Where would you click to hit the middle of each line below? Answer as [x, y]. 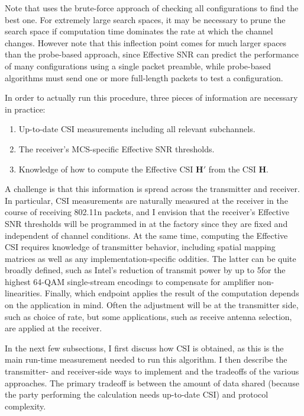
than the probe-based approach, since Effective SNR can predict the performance [152, 54]
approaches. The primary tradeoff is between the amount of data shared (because [152, 383]
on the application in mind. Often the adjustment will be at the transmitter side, [152, 305]
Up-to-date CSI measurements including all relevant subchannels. [137, 129]
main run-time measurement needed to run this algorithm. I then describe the [146, 359]
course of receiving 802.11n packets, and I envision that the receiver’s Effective [147, 212]
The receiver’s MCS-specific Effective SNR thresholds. [117, 148]
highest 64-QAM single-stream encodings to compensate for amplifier [130, 281]
